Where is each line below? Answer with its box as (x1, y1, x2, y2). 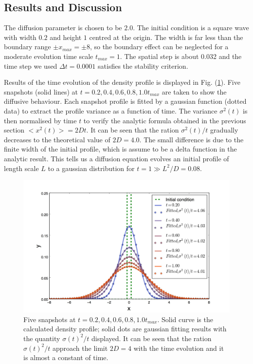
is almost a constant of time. (23, 352, 108, 363)
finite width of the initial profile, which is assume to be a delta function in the (4, 144, 237, 154)
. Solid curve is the (157, 314, 213, 324)
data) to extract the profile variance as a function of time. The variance (4, 105, 217, 115)
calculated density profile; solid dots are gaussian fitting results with (23, 324, 227, 334)
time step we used (4, 60, 57, 71)
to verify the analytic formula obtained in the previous (83, 115, 246, 125)
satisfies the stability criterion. (98, 60, 188, 71)
